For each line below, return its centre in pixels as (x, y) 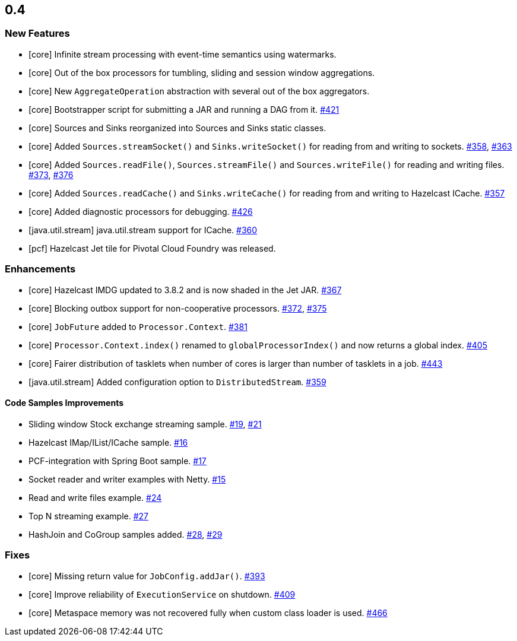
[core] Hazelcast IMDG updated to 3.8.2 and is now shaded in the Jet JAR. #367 (185, 290)
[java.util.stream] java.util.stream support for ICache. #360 (143, 230)
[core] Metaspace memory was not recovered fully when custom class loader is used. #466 (208, 613)
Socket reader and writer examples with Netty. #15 (127, 479)
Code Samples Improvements (64, 403)
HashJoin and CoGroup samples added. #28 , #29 (126, 534)
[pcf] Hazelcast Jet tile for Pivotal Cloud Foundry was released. (152, 248)
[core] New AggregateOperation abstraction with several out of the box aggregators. (199, 91)
